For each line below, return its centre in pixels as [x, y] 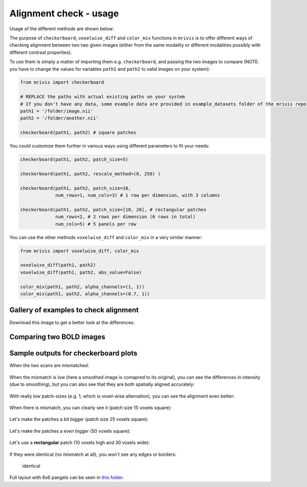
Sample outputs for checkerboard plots [73, 353]
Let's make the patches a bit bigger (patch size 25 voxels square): [79, 419]
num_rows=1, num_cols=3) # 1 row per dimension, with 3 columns [138, 195]
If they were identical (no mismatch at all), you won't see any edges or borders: [93, 454]
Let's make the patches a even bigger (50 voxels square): [70, 431]
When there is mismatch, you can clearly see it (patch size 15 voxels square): [91, 408]
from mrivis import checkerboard [62, 82]
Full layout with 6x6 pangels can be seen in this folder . [67, 478]
